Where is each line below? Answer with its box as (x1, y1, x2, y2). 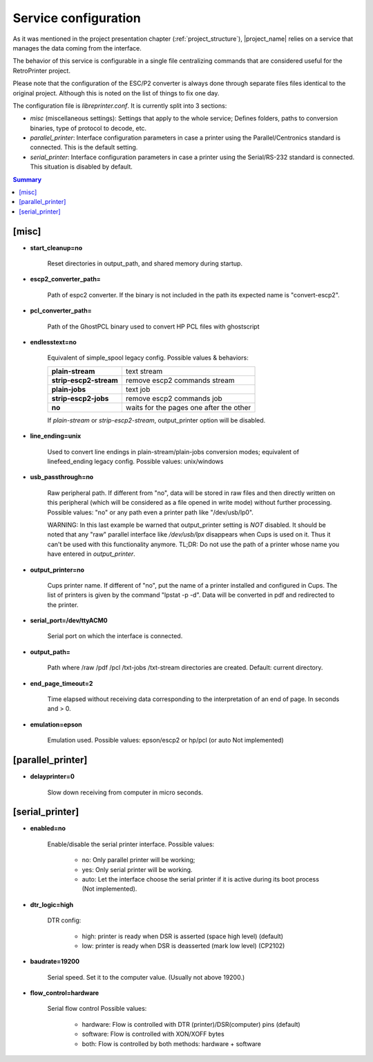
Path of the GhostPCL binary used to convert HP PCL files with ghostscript (47, 322, 260, 330)
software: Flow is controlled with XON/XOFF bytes (82, 1030, 224, 1038)
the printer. (47, 600, 79, 608)
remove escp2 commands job (125, 393, 222, 403)
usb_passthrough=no (30, 473, 94, 481)
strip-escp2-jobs (51, 393, 109, 403)
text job (125, 384, 151, 394)
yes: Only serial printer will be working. (82, 865, 193, 874)
